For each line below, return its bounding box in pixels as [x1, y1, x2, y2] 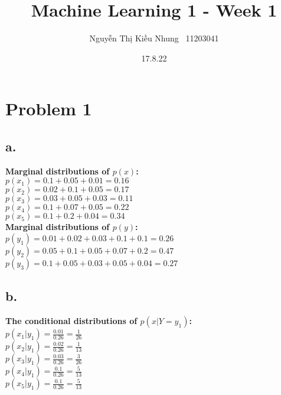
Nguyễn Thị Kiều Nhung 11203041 [89, 32, 219, 44]
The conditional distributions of [5, 315, 138, 327]
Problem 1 [5, 96, 92, 121]
